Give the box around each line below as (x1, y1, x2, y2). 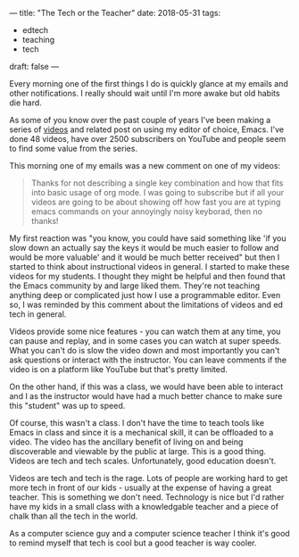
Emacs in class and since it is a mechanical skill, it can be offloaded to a (9, 428, 274, 437)
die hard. (9, 97, 42, 108)
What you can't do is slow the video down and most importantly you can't (9, 345, 280, 355)
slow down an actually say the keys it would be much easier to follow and (9, 243, 279, 253)
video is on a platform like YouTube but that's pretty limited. (9, 364, 228, 374)
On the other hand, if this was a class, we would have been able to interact (9, 381, 284, 392)
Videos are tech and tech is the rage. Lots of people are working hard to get (9, 473, 288, 483)
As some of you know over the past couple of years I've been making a (9, 115, 271, 125)
